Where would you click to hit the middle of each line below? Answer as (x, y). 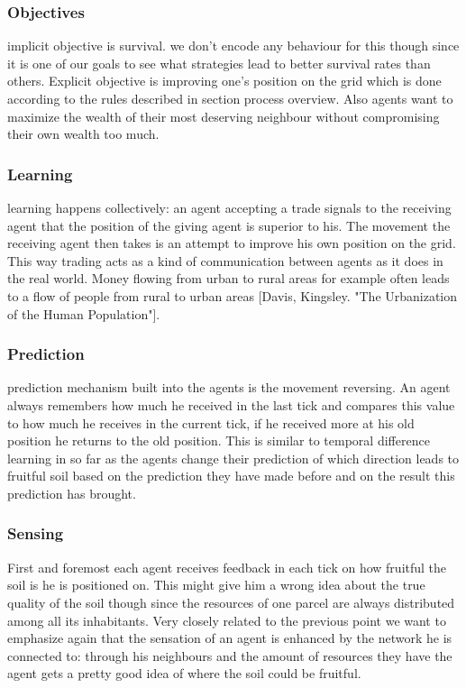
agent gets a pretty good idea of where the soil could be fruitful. (184, 673)
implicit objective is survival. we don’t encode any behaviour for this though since (233, 46)
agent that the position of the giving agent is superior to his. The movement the (229, 225)
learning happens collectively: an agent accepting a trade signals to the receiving (229, 207)
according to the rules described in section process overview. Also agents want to (230, 98)
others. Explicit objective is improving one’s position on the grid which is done (224, 81)
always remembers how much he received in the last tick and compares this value (231, 404)
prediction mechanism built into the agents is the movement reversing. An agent (229, 387)
